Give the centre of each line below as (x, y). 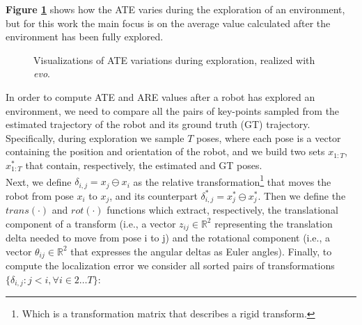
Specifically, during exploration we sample (95, 137)
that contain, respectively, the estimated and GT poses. (144, 165)
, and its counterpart (154, 195)
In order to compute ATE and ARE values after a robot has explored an (160, 96)
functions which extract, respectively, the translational (222, 210)
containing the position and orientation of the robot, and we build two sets (165, 151)
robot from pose (40, 195)
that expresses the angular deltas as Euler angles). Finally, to (201, 251)
